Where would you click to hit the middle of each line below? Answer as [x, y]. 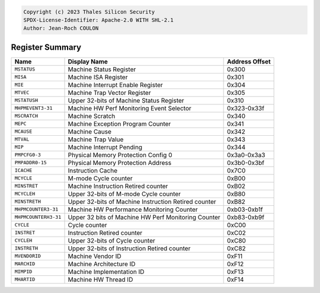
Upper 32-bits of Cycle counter [111, 240]
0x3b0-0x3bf [246, 163]
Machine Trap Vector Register [109, 93]
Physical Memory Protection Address [120, 163]
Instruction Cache [93, 170]
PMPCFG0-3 [28, 155]
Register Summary [46, 47]
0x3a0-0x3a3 [246, 155]
